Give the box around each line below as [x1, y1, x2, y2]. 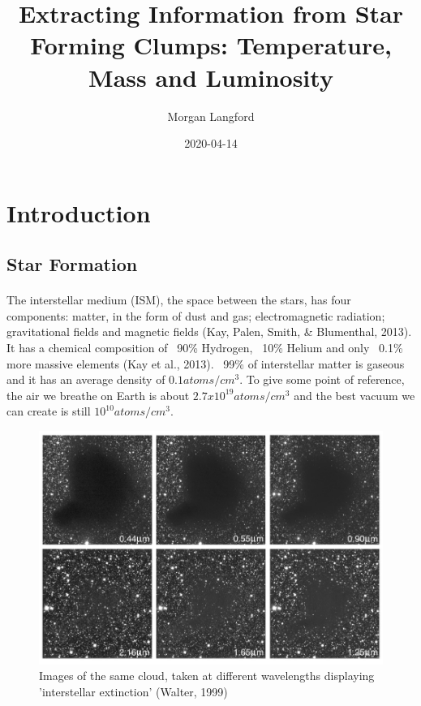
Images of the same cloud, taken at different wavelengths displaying [39, 667, 375, 684]
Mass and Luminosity [88, 60, 333, 93]
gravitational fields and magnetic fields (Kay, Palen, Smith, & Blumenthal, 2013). [6, 323, 412, 340]
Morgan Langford [167, 107, 255, 124]
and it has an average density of [6, 371, 165, 388]
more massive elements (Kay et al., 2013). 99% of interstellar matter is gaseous [6, 355, 405, 372]
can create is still [6, 403, 91, 420]
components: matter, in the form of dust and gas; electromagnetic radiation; [6, 307, 385, 324]
